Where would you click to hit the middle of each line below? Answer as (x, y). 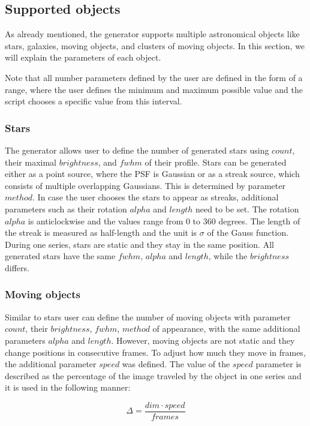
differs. (17, 267)
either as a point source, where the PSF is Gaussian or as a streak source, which (152, 174)
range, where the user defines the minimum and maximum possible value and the (154, 89)
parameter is (279, 364)
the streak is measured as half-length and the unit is (101, 232)
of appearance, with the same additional (226, 328)
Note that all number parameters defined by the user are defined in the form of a (154, 77)
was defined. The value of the (176, 364)
